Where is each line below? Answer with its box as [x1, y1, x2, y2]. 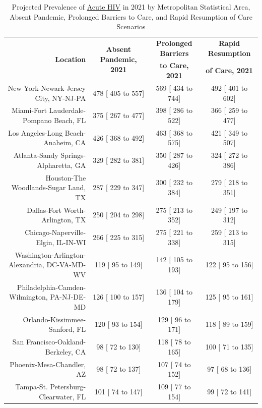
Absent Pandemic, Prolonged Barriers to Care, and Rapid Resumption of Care [10, 11, 252, 22]
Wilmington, [9, 292, 48, 302]
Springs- [60, 150, 86, 160]
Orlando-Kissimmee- [23, 314, 86, 324]
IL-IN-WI [56, 237, 86, 247]
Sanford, [48, 324, 75, 334]
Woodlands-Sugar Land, [11, 182, 86, 193]
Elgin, [36, 237, 54, 247]
